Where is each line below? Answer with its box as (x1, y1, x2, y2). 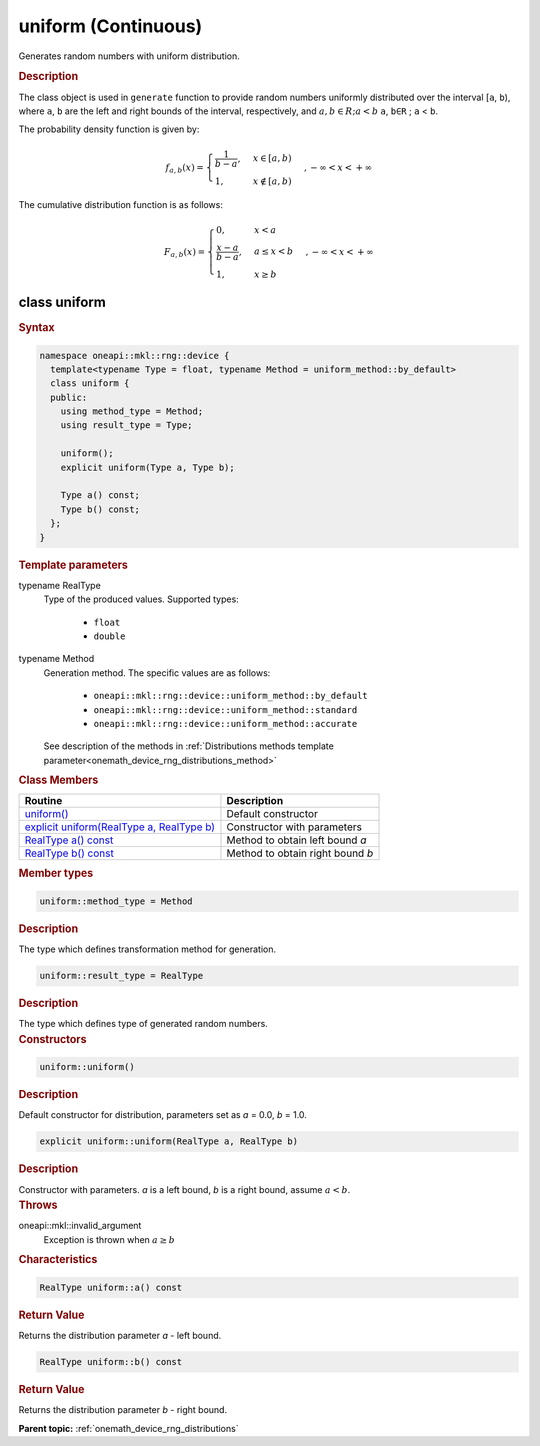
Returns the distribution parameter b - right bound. (18, 1404, 228, 1416)
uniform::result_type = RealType (39, 970, 204, 982)
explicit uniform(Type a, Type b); (60, 461, 235, 473)
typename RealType (18, 579, 102, 591)
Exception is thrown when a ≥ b (43, 1233, 175, 1245)
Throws (18, 1198, 58, 1212)
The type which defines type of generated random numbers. (18, 1018, 269, 1030)
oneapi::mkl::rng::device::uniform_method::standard (93, 704, 358, 715)
